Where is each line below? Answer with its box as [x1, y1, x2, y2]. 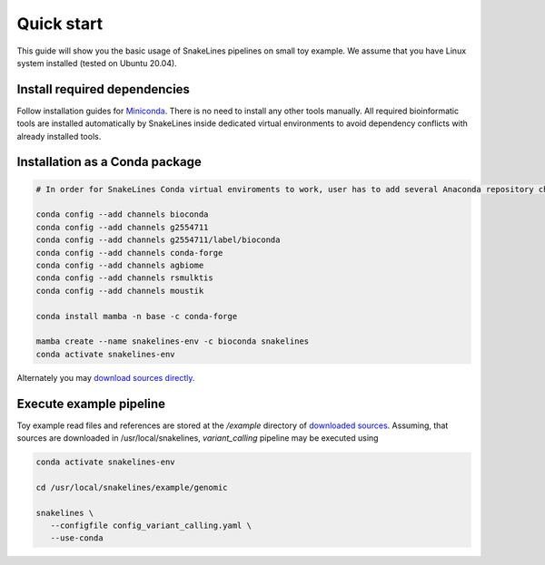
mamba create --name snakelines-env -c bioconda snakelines [35, 336, 310, 346]
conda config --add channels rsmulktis [35, 273, 213, 283]
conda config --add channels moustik [35, 286, 204, 296]
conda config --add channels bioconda [35, 209, 209, 219]
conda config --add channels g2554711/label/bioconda [35, 235, 281, 245]
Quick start [16, 14, 104, 34]
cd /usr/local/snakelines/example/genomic [35, 482, 228, 492]
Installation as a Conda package [16, 154, 202, 170]
